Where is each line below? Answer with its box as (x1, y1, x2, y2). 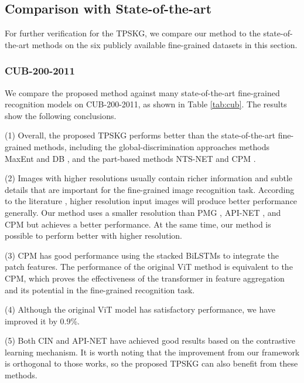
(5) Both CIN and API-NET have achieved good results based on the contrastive (5, 334, 296, 347)
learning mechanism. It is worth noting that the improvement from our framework (5, 345, 300, 358)
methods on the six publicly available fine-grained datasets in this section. (32, 38, 298, 50)
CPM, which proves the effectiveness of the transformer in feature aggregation (5, 272, 285, 284)
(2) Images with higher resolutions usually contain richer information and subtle (5, 172, 293, 184)
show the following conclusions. (5, 109, 117, 121)
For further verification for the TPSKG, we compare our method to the (5, 27, 261, 39)
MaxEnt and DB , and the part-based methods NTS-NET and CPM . (5, 152, 256, 164)
